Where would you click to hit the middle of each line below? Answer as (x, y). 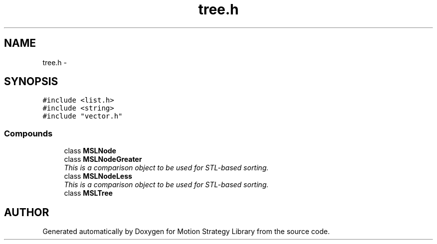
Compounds (28, 133)
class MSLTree (88, 193)
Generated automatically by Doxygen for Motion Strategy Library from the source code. (186, 232)
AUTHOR (27, 212)
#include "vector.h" (83, 116)
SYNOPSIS (31, 82)
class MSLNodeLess (98, 176)
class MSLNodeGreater (103, 159)
